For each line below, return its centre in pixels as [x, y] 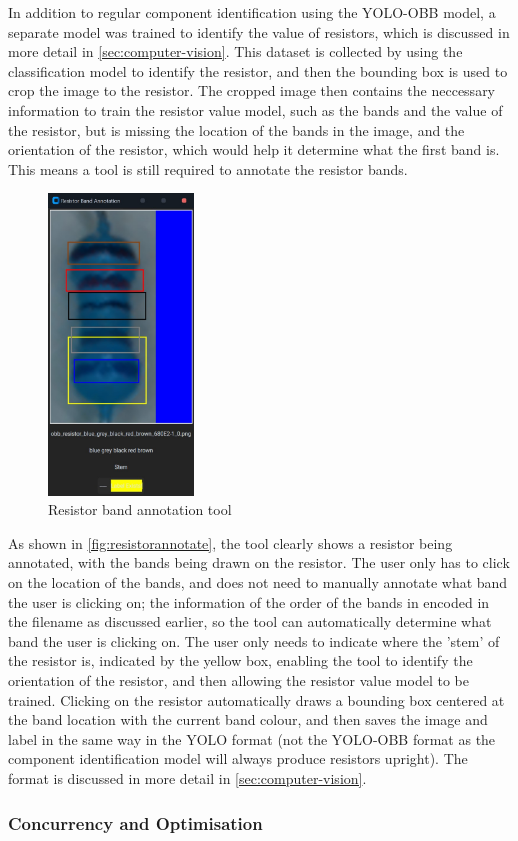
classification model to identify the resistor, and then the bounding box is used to [258, 70]
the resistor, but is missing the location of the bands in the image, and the [236, 129]
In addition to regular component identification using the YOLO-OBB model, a [252, 12]
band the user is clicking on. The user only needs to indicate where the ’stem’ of [254, 640]
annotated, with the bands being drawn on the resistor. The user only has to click [259, 562]
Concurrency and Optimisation [135, 822]
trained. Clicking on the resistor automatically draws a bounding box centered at [256, 699]
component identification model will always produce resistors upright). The [238, 758]
